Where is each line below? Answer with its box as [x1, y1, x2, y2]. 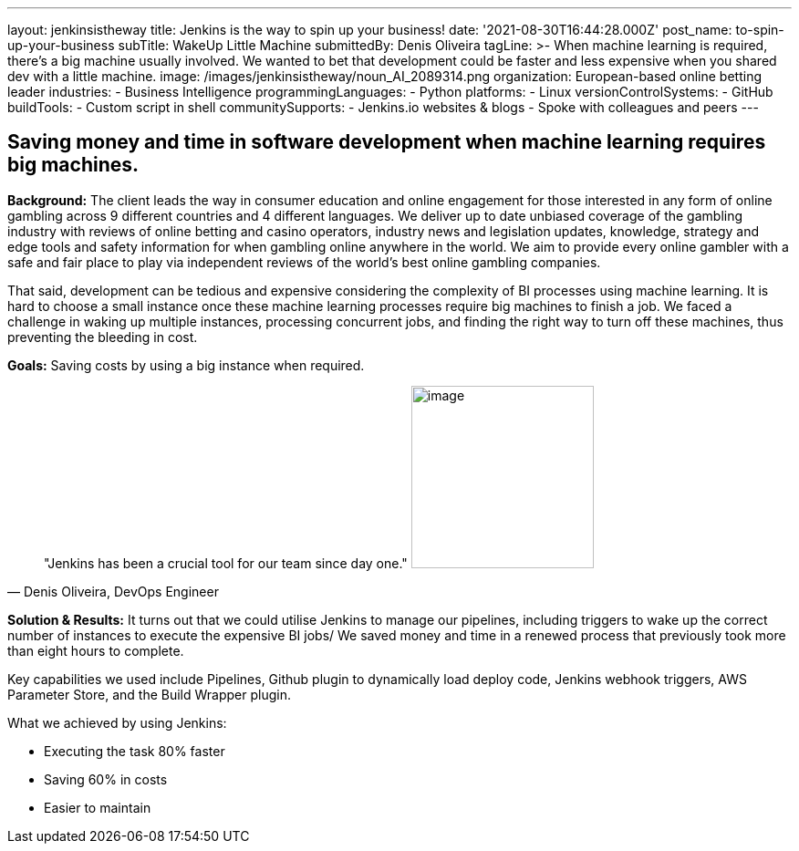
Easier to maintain [44, 799, 151, 815]
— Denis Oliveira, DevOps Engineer [7, 583, 219, 599]
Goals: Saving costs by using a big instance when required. [7, 357, 365, 373]
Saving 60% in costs [44, 771, 168, 787]
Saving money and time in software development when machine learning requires [7, 130, 766, 154]
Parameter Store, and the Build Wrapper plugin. [7, 686, 291, 702]
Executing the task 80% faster [44, 742, 225, 759]
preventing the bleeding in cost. [7, 328, 198, 345]
